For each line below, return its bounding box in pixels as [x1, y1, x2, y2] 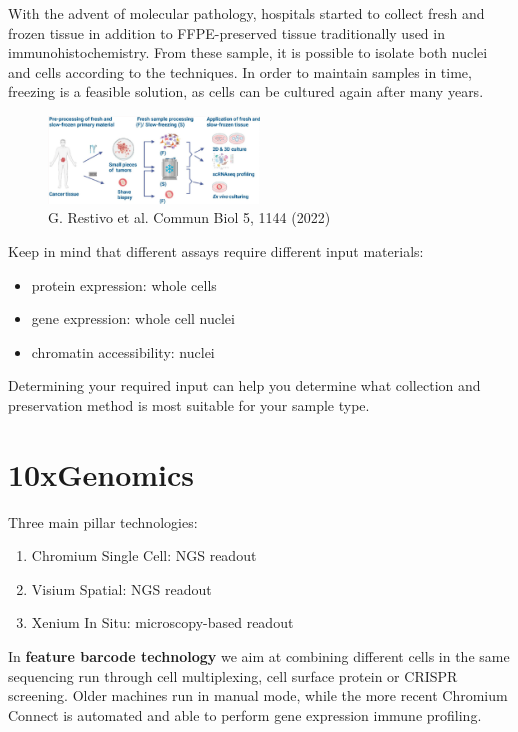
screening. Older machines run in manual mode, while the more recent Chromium [8, 685, 508, 706]
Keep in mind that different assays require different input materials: [8, 240, 424, 261]
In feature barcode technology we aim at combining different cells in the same [8, 646, 510, 666]
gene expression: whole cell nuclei [31, 308, 235, 329]
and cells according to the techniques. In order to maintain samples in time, [8, 61, 472, 82]
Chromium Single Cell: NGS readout [31, 545, 257, 566]
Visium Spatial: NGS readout [31, 578, 212, 599]
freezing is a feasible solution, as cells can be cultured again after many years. [8, 81, 484, 102]
